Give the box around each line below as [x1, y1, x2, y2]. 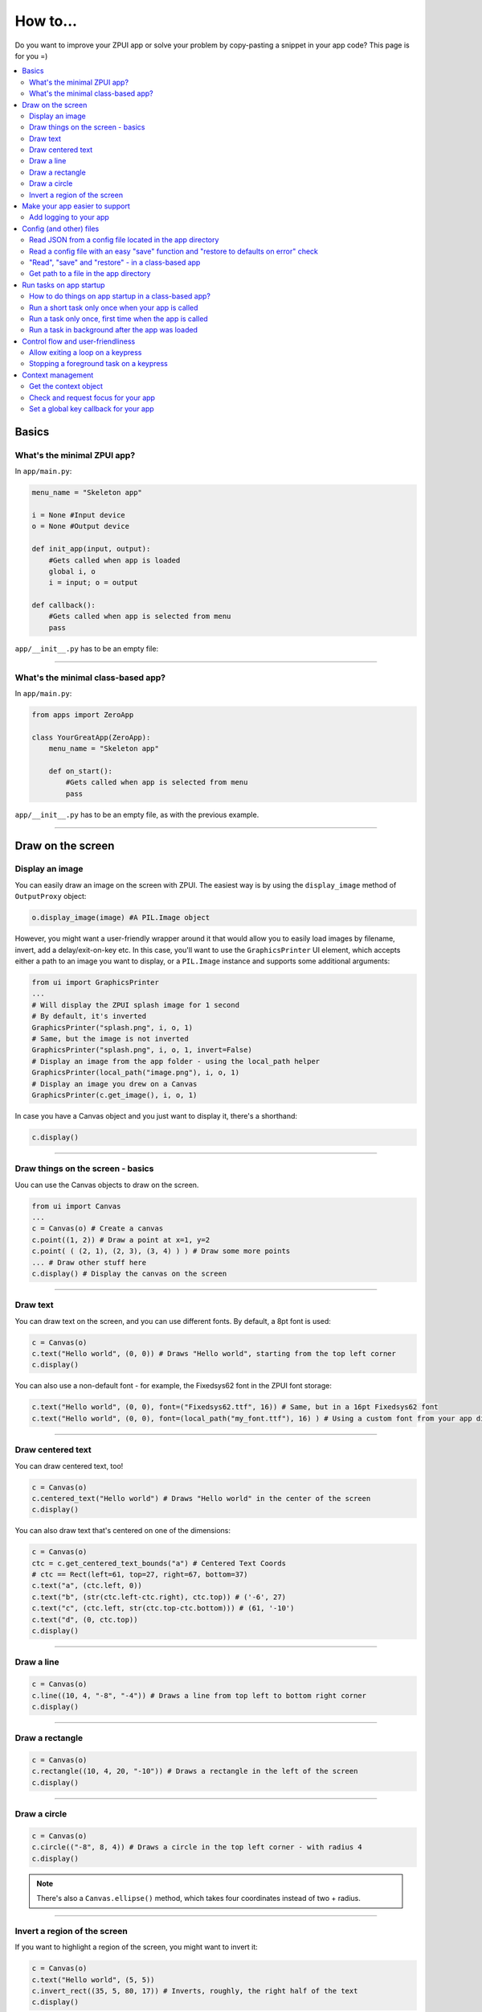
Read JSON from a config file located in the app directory [29, 235, 219, 245]
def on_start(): [48, 766, 112, 776]
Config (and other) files [22, 224, 100, 233]
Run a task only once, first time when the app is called [29, 314, 208, 324]
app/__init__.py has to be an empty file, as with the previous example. [14, 810, 259, 819]
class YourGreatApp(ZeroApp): [31, 732, 151, 742]
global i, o [48, 567, 96, 575]
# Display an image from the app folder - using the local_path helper [31, 1057, 321, 1066]
